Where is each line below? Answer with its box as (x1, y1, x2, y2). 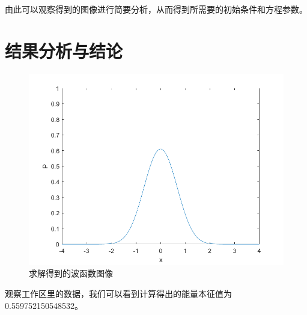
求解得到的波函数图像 (29, 267, 113, 280)
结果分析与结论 (5, 38, 123, 63)
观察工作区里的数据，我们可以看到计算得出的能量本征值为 (5, 287, 232, 299)
